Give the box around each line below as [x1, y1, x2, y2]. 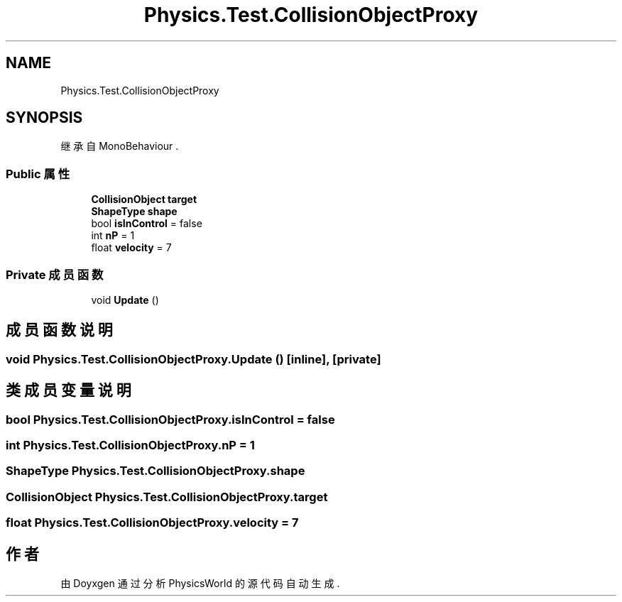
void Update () [91, 293, 159, 306]
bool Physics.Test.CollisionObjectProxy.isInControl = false [6, 412, 335, 427]
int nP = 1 [91, 229, 135, 242]
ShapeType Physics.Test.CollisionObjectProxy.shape [6, 464, 305, 478]
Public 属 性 [6, 166, 70, 181]
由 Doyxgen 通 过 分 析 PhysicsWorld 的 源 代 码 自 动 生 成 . [60, 576, 340, 589]
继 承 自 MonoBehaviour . [60, 140, 179, 153]
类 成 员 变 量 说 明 [6, 381, 131, 400]
